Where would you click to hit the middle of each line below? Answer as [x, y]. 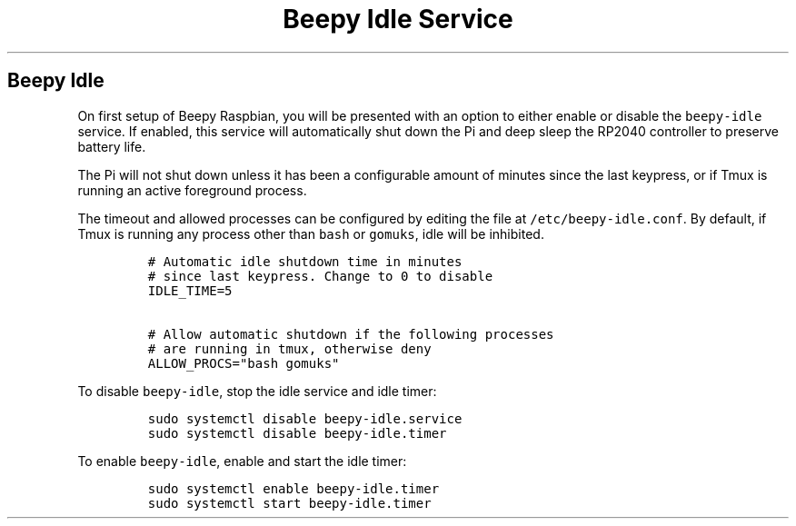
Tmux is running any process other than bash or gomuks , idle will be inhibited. [311, 233]
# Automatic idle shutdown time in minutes [305, 261]
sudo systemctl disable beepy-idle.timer [297, 433]
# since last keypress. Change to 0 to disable [320, 276]
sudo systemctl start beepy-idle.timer [289, 503]
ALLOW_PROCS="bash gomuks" [244, 363]
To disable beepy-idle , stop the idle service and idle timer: [257, 391]
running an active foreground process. [192, 190]
